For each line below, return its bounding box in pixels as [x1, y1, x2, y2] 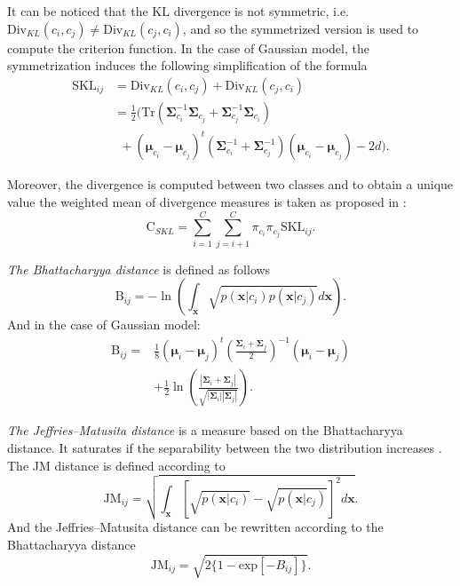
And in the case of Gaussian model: [7, 315, 201, 334]
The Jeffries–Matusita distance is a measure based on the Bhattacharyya [7, 421, 403, 439]
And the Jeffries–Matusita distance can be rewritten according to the [7, 518, 384, 536]
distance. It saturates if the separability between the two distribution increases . [7, 439, 442, 457]
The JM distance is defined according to [7, 455, 226, 474]
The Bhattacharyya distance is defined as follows [7, 259, 271, 278]
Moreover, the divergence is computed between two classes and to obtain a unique [7, 175, 454, 194]
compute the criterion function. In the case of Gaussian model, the [7, 38, 369, 57]
